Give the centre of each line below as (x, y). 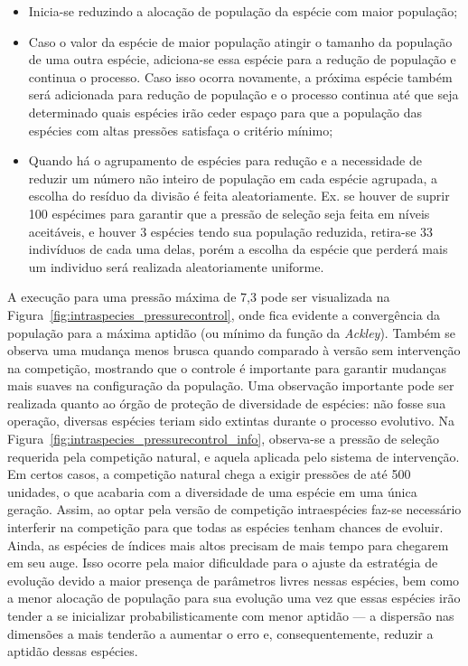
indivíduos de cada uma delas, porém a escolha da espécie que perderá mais (238, 249)
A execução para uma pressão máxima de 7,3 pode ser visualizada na (199, 297)
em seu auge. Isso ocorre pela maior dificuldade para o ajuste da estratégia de (223, 563)
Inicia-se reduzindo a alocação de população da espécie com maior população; (243, 11)
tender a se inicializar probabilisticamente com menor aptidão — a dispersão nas (231, 615)
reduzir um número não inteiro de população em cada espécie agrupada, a (233, 178)
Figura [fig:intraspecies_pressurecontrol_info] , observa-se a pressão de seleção (223, 439)
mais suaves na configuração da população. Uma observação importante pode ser (231, 385)
